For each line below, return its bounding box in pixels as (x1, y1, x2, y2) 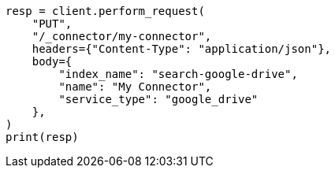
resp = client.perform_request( (6, 5, 205, 17)
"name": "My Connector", (58, 80, 212, 93)
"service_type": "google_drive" (58, 93, 259, 106)
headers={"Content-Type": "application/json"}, (32, 43, 332, 55)
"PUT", (32, 17, 73, 30)
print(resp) (6, 131, 79, 143)
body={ (32, 55, 73, 68)
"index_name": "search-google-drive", (58, 68, 298, 80)
